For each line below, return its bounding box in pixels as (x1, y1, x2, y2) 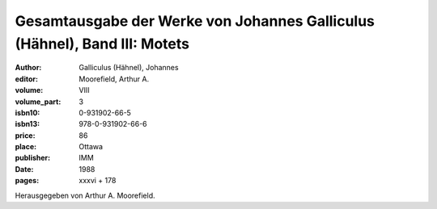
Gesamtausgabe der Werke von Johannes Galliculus (15, 12, 375, 30)
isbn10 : (15, 107, 40, 117)
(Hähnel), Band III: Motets (15, 35, 190, 52)
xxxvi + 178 (78, 176, 117, 186)
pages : (15, 176, 40, 186)
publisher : (15, 153, 51, 163)
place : (15, 142, 37, 152)
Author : (15, 63, 42, 73)
